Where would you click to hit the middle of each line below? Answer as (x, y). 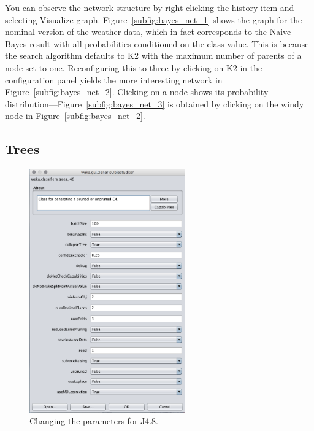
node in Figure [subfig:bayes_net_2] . (75, 116)
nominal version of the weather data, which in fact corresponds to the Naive (148, 32)
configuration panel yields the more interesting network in (114, 80)
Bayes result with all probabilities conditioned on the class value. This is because (157, 43)
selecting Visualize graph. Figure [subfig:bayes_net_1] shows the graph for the (154, 19)
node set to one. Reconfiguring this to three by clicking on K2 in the (134, 67)
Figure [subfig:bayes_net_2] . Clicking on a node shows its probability (137, 92)
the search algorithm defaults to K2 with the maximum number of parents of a (153, 56)
